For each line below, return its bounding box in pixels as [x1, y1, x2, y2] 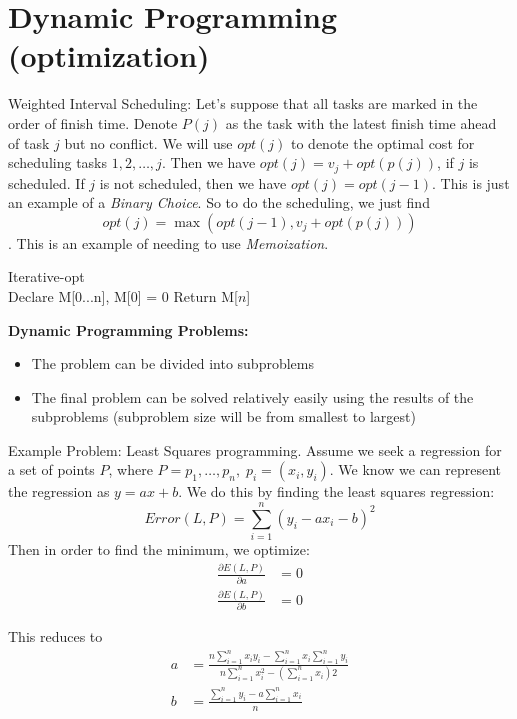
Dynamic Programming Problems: [8, 319, 249, 340]
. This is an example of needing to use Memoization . [8, 232, 329, 253]
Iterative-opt [8, 266, 85, 287]
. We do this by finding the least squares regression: [178, 481, 495, 502]
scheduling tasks [8, 152, 108, 173]
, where [108, 459, 153, 480]
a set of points [8, 459, 95, 480]
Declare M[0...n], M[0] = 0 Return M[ [8, 285, 238, 306]
